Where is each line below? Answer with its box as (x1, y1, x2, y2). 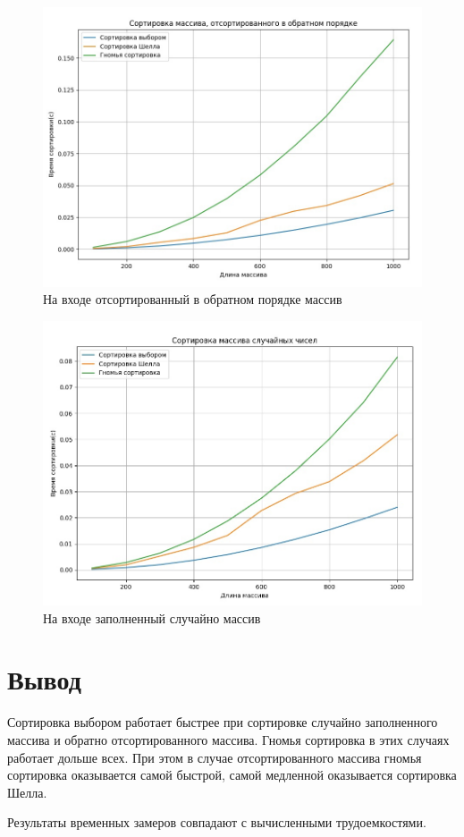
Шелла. (7, 782, 47, 801)
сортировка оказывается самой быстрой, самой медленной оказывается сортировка (7, 765, 457, 784)
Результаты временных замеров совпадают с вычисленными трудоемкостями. (7, 813, 426, 832)
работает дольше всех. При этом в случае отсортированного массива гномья (7, 748, 422, 766)
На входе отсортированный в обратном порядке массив (43, 290, 342, 309)
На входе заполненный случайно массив (43, 608, 261, 627)
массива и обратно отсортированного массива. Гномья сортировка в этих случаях (7, 730, 450, 748)
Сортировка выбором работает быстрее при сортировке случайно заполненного (7, 713, 438, 731)
